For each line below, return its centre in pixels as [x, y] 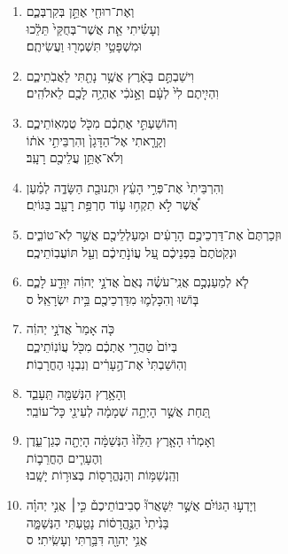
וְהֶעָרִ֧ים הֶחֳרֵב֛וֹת [64, 457]
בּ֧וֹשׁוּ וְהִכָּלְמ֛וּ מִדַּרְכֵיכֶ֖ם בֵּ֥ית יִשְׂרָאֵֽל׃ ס [113, 298]
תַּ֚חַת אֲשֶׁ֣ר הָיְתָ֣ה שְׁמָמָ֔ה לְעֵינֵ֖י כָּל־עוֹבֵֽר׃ [118, 410]
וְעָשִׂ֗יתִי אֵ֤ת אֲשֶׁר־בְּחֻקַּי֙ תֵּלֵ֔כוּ [93, 28]
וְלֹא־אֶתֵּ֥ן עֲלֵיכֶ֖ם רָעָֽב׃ [74, 157]
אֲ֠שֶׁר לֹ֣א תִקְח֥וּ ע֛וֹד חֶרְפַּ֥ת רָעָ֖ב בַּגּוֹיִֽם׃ [112, 204]
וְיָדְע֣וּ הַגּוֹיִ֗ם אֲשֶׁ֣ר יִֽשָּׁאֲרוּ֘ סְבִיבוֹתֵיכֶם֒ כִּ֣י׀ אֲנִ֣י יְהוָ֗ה [141, 505]
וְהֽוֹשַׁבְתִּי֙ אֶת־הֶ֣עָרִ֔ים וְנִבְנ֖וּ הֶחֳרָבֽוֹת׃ [106, 363]
